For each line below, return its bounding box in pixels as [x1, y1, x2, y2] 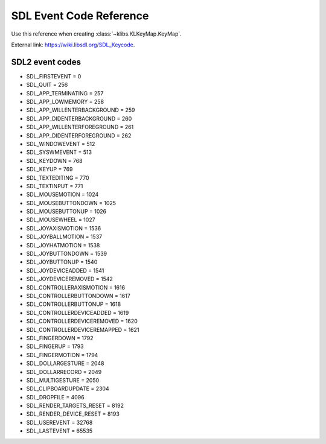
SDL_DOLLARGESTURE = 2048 [26, 360, 105, 367]
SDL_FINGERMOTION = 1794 [26, 351, 98, 358]
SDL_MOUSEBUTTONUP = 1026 [26, 208, 107, 215]
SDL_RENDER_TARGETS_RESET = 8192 [26, 402, 124, 410]
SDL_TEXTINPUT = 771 [26, 182, 83, 189]
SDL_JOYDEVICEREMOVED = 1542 [26, 275, 113, 283]
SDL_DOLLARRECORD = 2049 [26, 368, 102, 375]
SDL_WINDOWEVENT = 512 [26, 140, 95, 147]
